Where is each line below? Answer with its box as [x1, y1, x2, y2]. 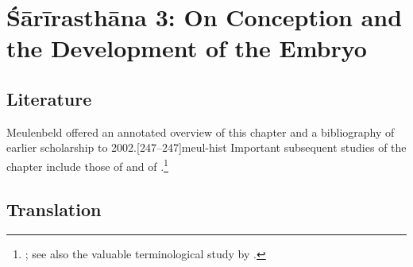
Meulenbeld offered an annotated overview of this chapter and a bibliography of [6, 123, 395, 140]
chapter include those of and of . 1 [6, 155, 168, 174]
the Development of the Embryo [6, 32, 367, 64]
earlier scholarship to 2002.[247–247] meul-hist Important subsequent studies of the [6, 139, 407, 156]
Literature [6, 86, 92, 110]
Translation [6, 196, 102, 221]
